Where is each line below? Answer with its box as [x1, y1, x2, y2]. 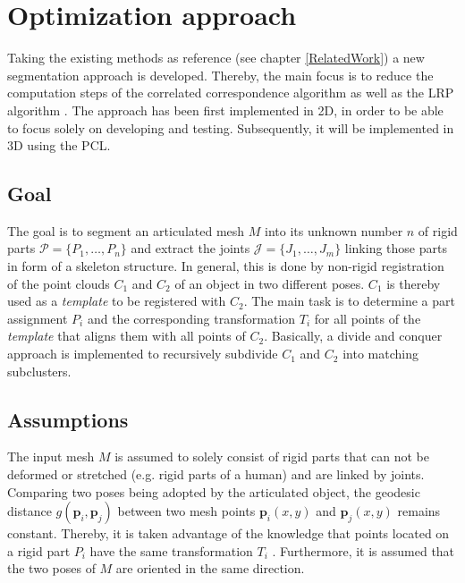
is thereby [386, 274, 441, 292]
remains [397, 502, 441, 520]
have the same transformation [89, 541, 253, 560]
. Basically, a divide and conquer [264, 326, 443, 345]
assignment [7, 308, 68, 327]
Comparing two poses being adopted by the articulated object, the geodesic [7, 482, 420, 501]
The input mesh [7, 447, 95, 466]
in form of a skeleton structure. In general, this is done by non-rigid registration [7, 257, 444, 275]
